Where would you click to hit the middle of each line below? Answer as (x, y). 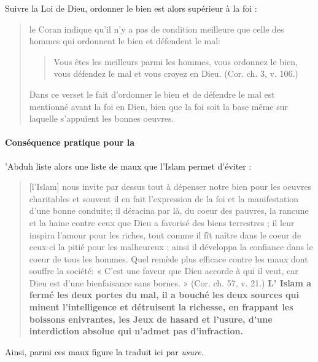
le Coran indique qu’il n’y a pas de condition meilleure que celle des (157, 29)
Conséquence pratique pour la (70, 142)
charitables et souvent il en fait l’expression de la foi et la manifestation (164, 198)
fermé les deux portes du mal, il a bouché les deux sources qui (164, 295)
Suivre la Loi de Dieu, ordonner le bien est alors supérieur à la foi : (131, 8)
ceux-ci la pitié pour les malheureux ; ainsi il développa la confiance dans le (171, 247)
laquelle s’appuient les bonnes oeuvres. (102, 118)
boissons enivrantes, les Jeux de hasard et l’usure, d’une (151, 319)
